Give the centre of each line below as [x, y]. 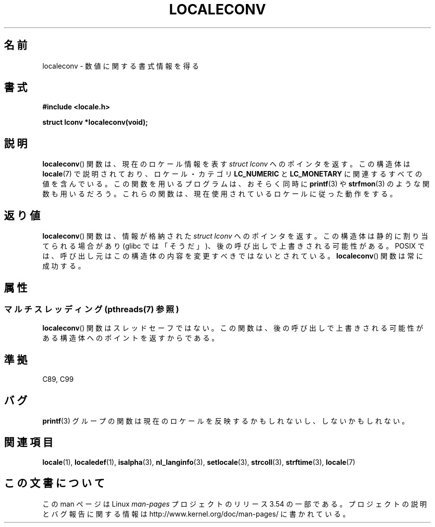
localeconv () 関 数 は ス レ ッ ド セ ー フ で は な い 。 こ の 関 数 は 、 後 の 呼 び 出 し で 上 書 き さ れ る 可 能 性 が [233, 328]
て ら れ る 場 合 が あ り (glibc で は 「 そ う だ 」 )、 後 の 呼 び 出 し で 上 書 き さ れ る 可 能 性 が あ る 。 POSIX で [234, 246]
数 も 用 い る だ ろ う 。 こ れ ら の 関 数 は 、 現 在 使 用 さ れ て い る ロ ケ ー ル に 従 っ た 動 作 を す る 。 [219, 194]
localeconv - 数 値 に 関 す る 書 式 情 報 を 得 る [121, 66]
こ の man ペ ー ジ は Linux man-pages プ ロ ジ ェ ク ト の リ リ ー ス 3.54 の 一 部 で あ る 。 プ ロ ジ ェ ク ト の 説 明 [235, 504]
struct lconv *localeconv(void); [95, 122]
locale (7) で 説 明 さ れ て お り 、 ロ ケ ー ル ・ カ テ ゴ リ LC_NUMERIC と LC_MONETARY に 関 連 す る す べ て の [232, 174]
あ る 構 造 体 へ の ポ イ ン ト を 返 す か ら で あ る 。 [131, 338]
